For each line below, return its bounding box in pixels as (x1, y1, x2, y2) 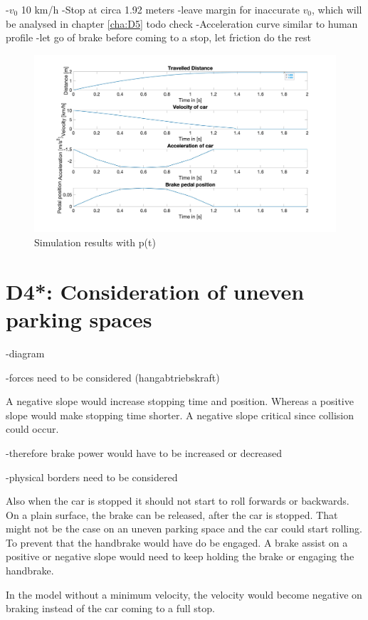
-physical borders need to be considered (6, 469, 178, 484)
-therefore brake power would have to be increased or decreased (6, 445, 283, 460)
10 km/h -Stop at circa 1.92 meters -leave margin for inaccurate (21, 2, 300, 16)
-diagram (6, 345, 45, 360)
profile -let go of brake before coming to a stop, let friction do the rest (6, 30, 311, 45)
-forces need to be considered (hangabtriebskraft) (6, 369, 220, 384)
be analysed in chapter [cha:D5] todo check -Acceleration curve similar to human (6, 16, 358, 31)
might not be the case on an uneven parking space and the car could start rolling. (6, 521, 362, 536)
